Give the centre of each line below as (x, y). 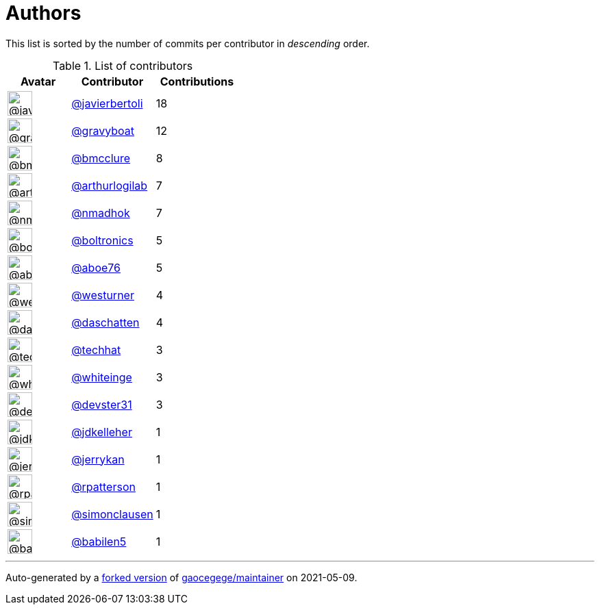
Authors (43, 13)
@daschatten (105, 322)
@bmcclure (101, 158)
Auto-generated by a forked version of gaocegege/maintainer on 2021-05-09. (182, 577)
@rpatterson (103, 486)
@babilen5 (99, 541)
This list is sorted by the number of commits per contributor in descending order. (188, 43)
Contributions (197, 81)
